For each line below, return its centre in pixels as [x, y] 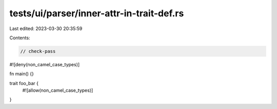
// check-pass [38, 51]
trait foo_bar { [24, 83]
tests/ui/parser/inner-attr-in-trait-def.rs [97, 13]
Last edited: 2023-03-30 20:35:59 [46, 29]
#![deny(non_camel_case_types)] [45, 64]
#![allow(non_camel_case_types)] [58, 90]
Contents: [20, 38]
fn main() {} [22, 74]
